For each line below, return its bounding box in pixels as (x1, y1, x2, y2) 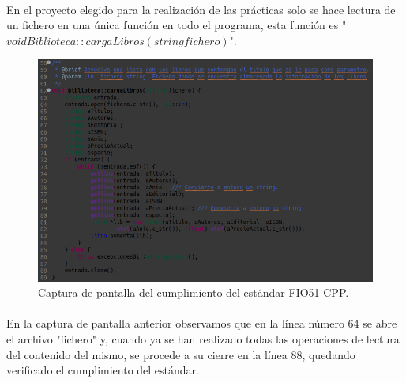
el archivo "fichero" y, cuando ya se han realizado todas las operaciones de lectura (6, 331, 400, 347)
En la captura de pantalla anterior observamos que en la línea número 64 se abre (6, 315, 397, 332)
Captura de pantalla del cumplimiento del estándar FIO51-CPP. (38, 284, 349, 301)
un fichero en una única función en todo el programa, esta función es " (6, 17, 347, 33)
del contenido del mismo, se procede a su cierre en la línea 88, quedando (6, 346, 355, 362)
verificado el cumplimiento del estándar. (6, 362, 199, 378)
